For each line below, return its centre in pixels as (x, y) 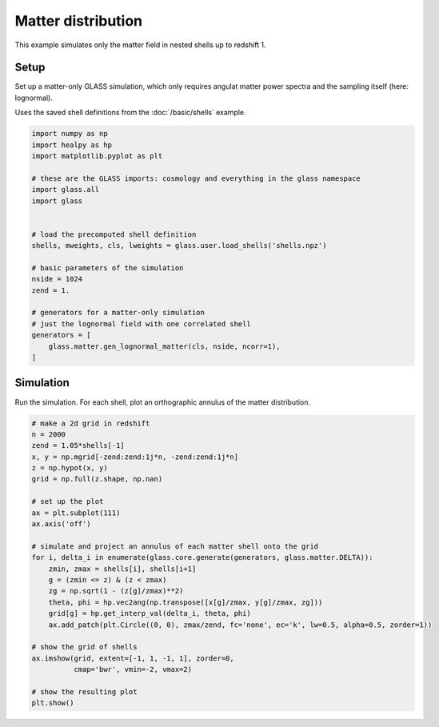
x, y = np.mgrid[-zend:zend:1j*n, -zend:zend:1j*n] (135, 457)
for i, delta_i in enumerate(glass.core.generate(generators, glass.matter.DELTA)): (202, 557)
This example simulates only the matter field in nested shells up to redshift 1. (141, 45)
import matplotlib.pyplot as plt (97, 156)
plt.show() (53, 703)
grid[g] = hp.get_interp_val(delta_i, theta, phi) (150, 613)
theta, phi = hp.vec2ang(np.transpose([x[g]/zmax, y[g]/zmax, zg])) (186, 602)
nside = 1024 (57, 279)
